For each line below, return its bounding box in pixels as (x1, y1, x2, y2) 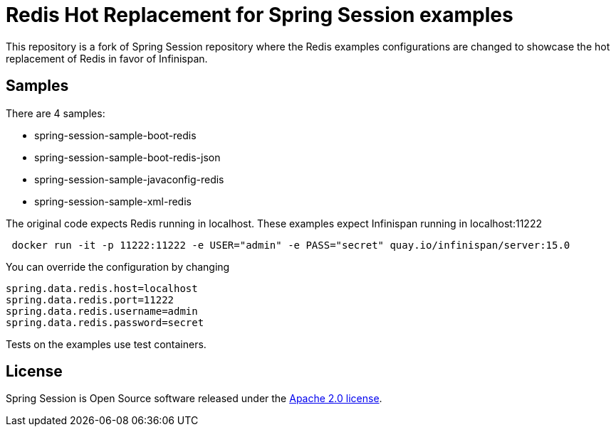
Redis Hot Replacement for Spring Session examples (6, 3, 513, 27)
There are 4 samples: (6, 107, 105, 119)
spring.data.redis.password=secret (6, 316, 204, 328)
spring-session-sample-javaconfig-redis (34, 173, 224, 185)
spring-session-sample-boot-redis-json (34, 151, 221, 163)
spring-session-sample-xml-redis (34, 195, 192, 207)
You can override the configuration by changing (6, 260, 230, 273)
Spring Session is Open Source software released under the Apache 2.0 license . (6, 392, 382, 405)
